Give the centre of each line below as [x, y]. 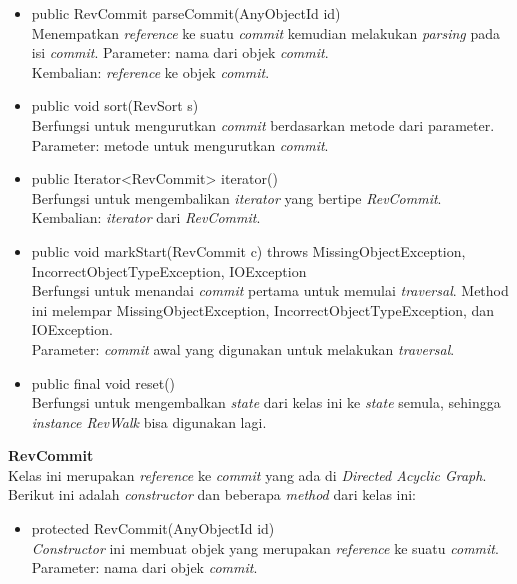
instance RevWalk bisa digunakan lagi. [149, 421]
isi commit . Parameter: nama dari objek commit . [180, 52]
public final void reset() [103, 382]
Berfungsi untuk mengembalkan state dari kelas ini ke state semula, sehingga [266, 402]
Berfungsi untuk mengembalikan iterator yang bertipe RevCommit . [236, 197]
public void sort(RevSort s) [115, 105]
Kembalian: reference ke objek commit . [150, 71]
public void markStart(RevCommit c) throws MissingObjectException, [248, 250]
